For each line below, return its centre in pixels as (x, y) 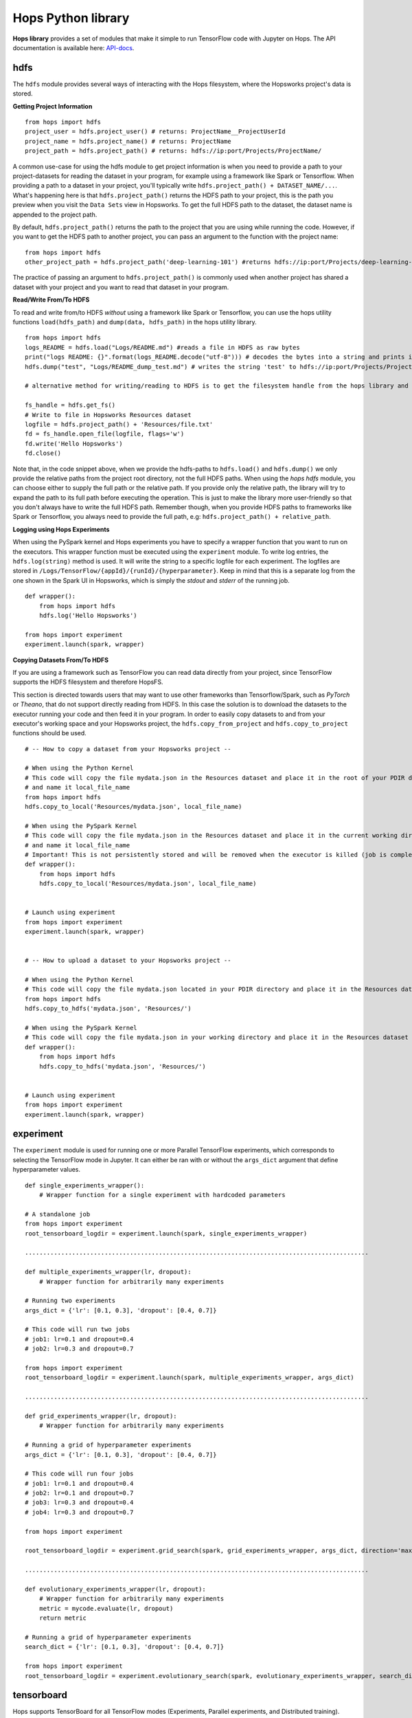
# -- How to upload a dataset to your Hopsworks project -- (128, 961)
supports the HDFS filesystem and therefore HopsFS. (88, 682)
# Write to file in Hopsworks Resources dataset (108, 415)
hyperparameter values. (47, 1170)
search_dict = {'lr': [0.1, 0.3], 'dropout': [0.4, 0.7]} (125, 1647)
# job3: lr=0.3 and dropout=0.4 (79, 1503)
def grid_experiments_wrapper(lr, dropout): (101, 1416)
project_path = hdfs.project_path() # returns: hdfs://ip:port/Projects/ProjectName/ (173, 151)
